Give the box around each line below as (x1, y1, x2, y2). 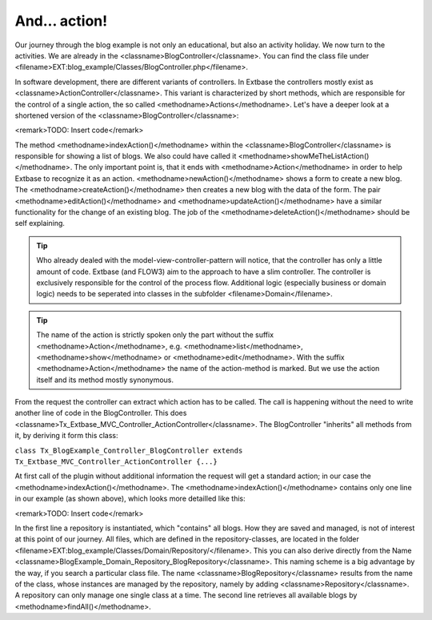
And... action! (14, 12, 108, 30)
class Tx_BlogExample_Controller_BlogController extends (14, 445, 243, 455)
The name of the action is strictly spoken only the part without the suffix (36, 330, 274, 340)
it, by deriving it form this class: (14, 431, 119, 441)
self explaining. (14, 219, 66, 228)
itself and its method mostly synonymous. (36, 375, 174, 384)
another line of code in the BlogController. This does (14, 409, 187, 418)
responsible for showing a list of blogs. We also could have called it (14, 151, 237, 161)
